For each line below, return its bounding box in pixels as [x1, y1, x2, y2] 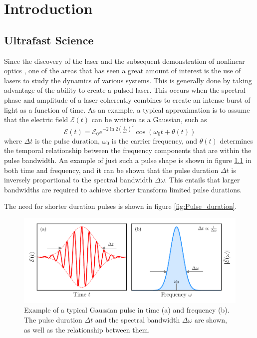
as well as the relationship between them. [24, 324, 150, 335]
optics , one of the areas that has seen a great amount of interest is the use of [4, 65, 241, 76]
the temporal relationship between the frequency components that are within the [4, 145, 252, 156]
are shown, [194, 315, 227, 325]
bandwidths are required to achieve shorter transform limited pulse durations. [4, 184, 242, 194]
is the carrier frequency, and [111, 135, 198, 146]
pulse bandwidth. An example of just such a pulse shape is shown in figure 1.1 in [4, 155, 252, 165]
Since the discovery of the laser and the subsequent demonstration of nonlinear [4, 55, 245, 66]
